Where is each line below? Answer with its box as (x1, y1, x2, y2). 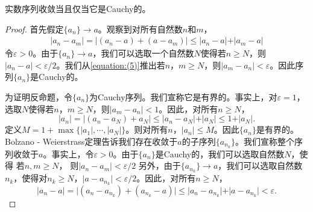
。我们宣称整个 (235, 135, 295, 147)
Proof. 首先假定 (5, 22, 64, 35)
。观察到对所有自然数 (98, 22, 183, 35)
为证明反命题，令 (5, 91, 72, 103)
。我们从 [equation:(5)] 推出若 (56, 58, 165, 71)
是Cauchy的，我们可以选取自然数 (155, 147, 285, 160)
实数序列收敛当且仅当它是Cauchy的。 (5, 2, 151, 14)
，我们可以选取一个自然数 (92, 47, 194, 59)
